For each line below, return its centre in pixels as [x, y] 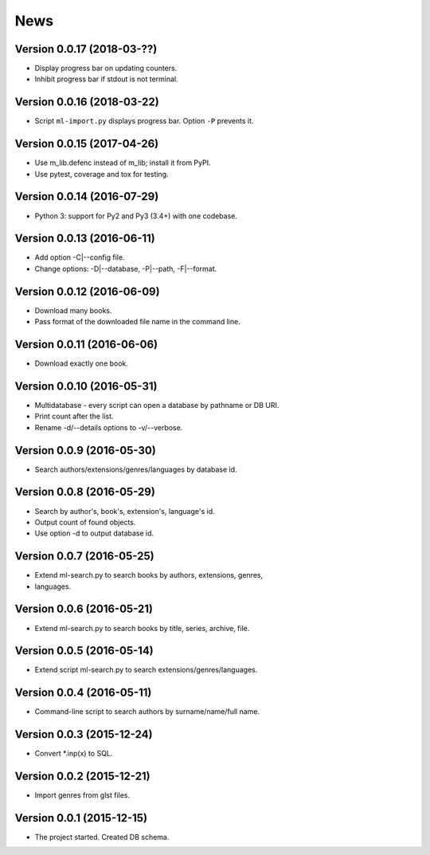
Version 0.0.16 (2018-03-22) [87, 102]
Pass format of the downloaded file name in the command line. [137, 322]
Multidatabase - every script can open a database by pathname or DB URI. [157, 405]
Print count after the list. [74, 416]
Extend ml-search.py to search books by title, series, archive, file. [142, 628]
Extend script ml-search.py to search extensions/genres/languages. [146, 670]
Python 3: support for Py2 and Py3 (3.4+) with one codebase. [136, 216]
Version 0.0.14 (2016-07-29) [87, 196]
